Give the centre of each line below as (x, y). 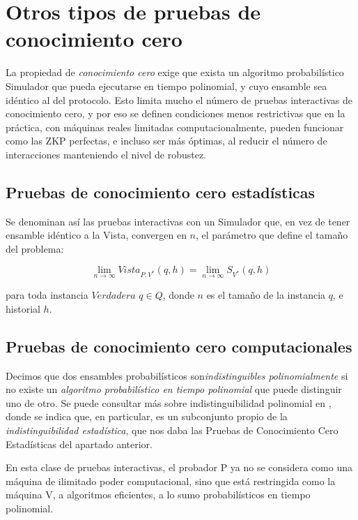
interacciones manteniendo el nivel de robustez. (106, 154)
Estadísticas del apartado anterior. (79, 444)
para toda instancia (47, 295)
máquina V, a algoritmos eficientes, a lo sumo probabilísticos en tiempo (158, 495)
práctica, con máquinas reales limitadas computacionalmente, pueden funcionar (175, 127)
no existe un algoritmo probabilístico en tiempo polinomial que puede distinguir (174, 389)
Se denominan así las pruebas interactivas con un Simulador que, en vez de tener (178, 221)
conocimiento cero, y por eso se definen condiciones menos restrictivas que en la (176, 113)
